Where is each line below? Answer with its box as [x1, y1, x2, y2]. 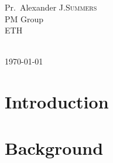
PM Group [5, 12, 44, 25]
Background [5, 135, 104, 159]
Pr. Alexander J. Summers [5, 1, 97, 13]
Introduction [5, 90, 109, 114]
